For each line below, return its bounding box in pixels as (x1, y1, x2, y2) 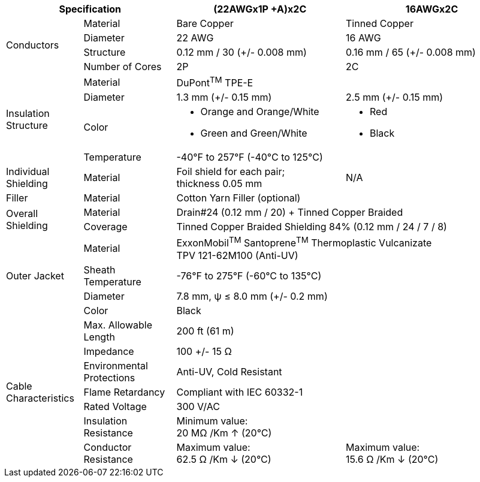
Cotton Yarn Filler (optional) (176, 192, 301, 204)
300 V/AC (176, 400, 220, 412)
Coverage (83, 221, 128, 233)
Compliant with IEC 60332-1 (176, 385, 303, 398)
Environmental (83, 359, 148, 372)
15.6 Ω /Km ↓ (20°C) (346, 453, 439, 465)
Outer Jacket (6, 269, 64, 282)
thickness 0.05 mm (176, 177, 262, 190)
